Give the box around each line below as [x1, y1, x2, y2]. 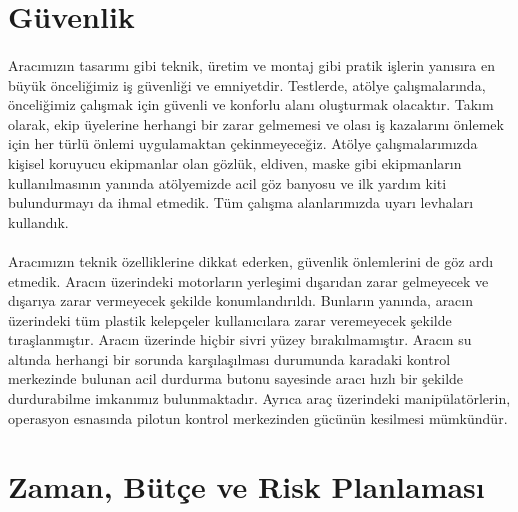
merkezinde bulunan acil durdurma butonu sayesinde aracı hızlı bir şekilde [8, 368, 464, 389]
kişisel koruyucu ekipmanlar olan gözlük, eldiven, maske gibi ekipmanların [8, 152, 462, 173]
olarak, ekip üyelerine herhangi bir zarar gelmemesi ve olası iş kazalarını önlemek [8, 113, 504, 134]
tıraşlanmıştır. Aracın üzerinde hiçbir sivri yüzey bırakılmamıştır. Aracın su [8, 329, 472, 350]
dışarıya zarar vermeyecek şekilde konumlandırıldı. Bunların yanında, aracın [8, 290, 474, 311]
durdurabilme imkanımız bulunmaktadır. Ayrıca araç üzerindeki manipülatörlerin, [8, 388, 511, 409]
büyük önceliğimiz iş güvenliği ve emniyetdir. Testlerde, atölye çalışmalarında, [8, 74, 486, 95]
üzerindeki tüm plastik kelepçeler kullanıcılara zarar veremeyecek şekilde [8, 309, 452, 330]
